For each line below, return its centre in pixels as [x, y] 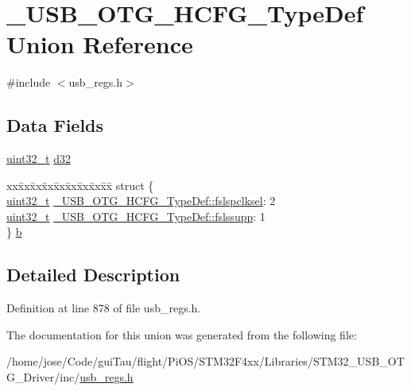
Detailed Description [93, 275]
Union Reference [100, 44]
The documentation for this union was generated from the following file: [182, 334]
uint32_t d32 [39, 159]
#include [29, 82]
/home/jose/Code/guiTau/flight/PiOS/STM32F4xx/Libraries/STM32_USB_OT [205, 361]
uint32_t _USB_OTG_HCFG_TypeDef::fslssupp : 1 [136, 216]
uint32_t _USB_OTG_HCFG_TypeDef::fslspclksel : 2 [141, 201]
